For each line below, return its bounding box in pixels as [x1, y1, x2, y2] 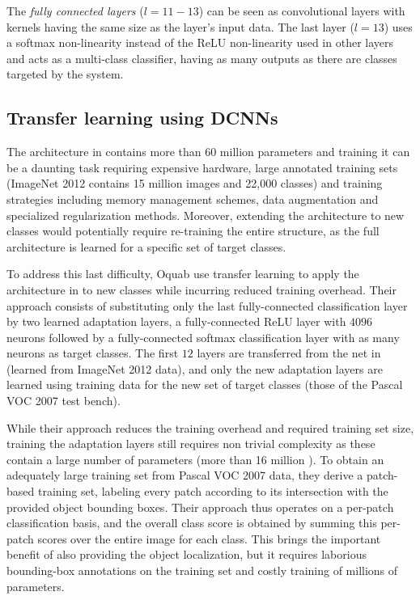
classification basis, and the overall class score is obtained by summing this [6, 514, 377, 531]
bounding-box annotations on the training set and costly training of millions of [6, 562, 398, 579]
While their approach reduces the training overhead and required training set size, [6, 419, 414, 436]
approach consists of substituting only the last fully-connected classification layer [6, 297, 408, 314]
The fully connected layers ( [6, 2, 144, 19]
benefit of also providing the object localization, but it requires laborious [6, 546, 367, 563]
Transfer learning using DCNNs [6, 105, 278, 130]
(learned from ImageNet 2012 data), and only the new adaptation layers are [6, 360, 383, 377]
